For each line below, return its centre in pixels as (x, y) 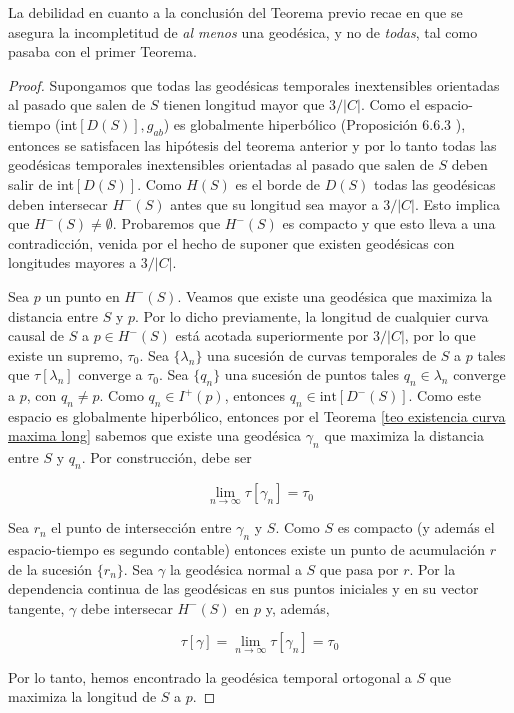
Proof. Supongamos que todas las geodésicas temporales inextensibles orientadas (254, 84)
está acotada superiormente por (272, 335)
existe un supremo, (65, 354)
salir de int (41, 183)
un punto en (82, 295)
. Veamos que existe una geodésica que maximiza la (335, 295)
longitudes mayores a (72, 262)
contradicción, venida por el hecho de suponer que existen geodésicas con (231, 242)
